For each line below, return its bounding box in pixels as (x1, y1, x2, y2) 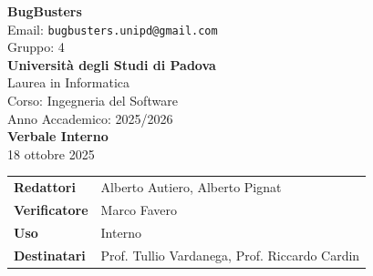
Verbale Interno (7, 127, 109, 146)
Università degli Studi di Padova (7, 55, 216, 74)
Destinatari (14, 245, 86, 264)
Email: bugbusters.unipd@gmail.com (7, 19, 218, 38)
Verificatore (14, 200, 88, 219)
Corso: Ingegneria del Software (7, 91, 178, 110)
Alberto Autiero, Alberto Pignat (100, 178, 282, 197)
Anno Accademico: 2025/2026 (7, 108, 173, 128)
